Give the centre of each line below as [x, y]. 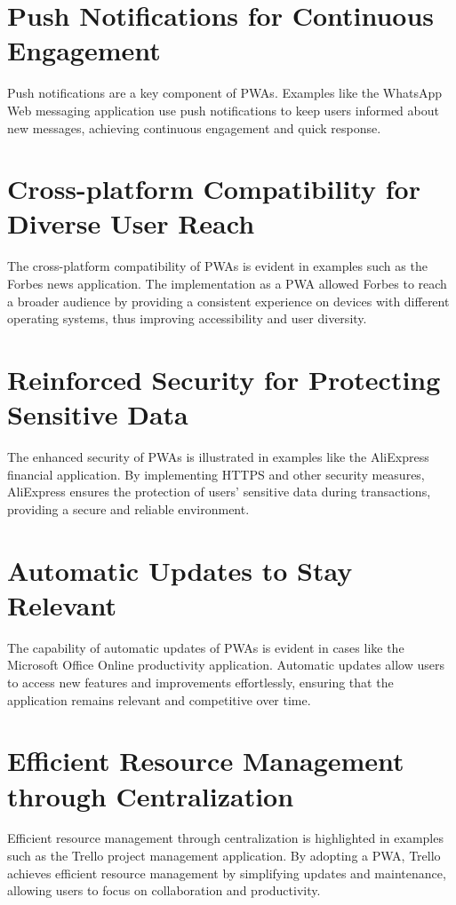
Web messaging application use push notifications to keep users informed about [223, 110]
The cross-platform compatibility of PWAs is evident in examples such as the [217, 266]
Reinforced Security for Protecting [224, 379]
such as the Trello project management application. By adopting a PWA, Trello [224, 856]
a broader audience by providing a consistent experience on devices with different [228, 301]
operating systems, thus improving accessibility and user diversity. [187, 318]
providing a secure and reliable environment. [128, 508]
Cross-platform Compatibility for [214, 189]
